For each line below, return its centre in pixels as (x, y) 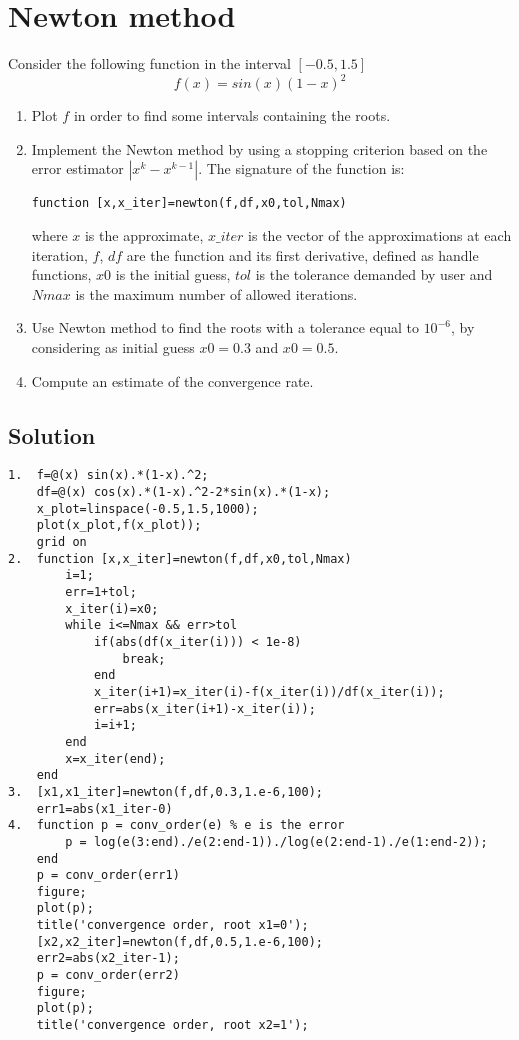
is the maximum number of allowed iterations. (216, 293)
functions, (61, 274)
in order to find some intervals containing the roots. (232, 115)
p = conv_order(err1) (108, 875)
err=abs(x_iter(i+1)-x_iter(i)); (204, 708)
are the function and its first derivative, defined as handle (302, 254)
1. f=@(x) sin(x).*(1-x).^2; (108, 475)
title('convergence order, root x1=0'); (172, 925)
